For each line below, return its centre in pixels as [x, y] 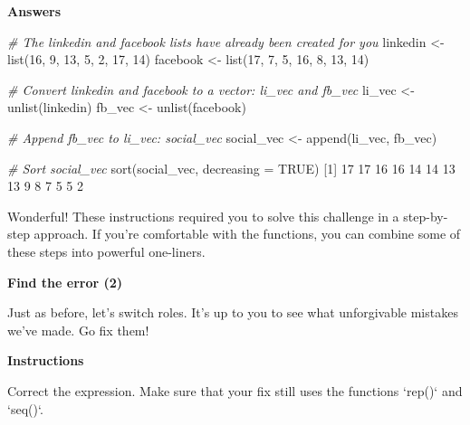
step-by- [426, 216]
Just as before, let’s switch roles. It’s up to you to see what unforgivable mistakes [233, 312]
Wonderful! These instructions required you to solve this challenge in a [203, 216]
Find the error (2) [65, 282]
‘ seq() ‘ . [25, 408]
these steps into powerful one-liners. [106, 251]
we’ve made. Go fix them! [78, 330]
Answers [34, 11]
